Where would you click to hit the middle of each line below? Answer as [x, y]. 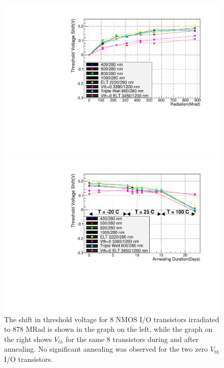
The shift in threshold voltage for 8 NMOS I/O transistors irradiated [112, 319]
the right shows [28, 339]
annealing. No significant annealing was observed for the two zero [106, 349]
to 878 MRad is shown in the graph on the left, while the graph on [108, 329]
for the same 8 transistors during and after [132, 339]
